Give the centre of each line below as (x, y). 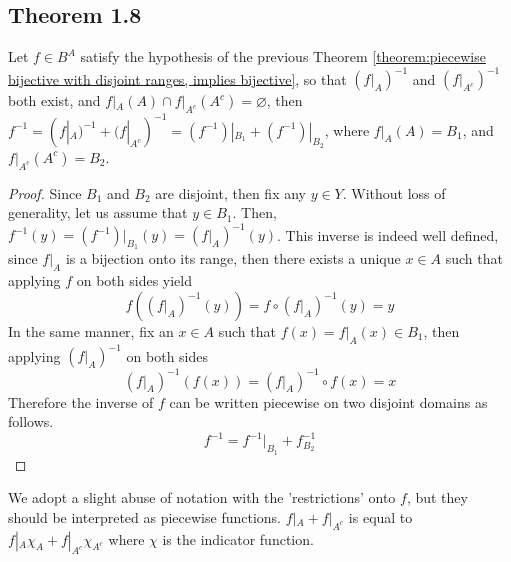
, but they (437, 497)
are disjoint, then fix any (230, 192)
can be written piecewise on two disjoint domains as (328, 401)
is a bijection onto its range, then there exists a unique (233, 258)
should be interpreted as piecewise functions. (144, 516)
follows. (31, 421)
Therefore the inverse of (81, 401)
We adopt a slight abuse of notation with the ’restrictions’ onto (202, 497)
